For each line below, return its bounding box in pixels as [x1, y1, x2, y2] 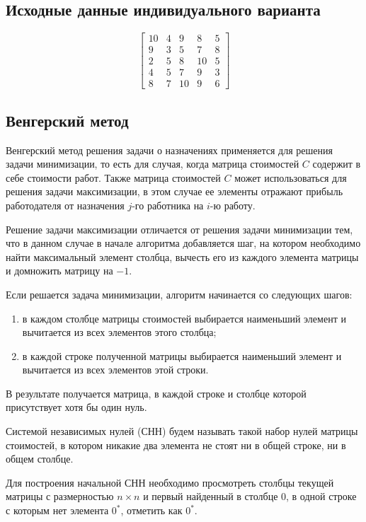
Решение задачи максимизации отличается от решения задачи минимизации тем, [6, 221, 353, 236]
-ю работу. [210, 197, 256, 212]
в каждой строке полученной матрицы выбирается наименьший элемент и [22, 348, 342, 363]
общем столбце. [6, 451, 74, 466]
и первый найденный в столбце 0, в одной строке [143, 489, 357, 504]
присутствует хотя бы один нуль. [6, 400, 147, 414]
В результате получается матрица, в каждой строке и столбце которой [6, 385, 307, 400]
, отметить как [120, 503, 183, 518]
